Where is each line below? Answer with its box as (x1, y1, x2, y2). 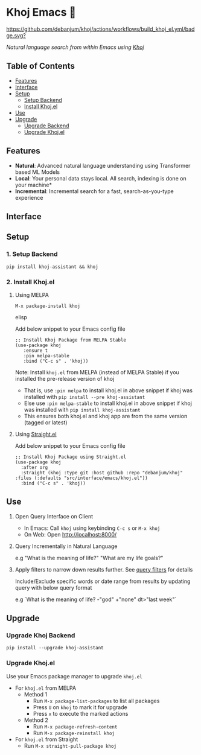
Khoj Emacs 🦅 (6, 5, 77, 19)
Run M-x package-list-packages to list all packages (33, 697, 160, 704)
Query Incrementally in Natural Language (14, 543, 118, 550)
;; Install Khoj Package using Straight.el (14, 454, 127, 460)
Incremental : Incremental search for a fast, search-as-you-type (14, 187, 174, 195)
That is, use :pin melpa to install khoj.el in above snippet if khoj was (24, 386, 193, 394)
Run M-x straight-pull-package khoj (24, 742, 116, 749)
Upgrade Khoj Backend (6, 631, 75, 640)
